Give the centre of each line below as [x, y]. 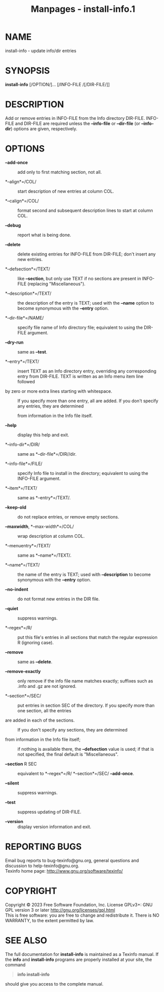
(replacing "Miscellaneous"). [56, 284]
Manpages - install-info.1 [83, 9]
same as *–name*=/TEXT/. [44, 555]
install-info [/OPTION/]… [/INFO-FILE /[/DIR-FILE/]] [58, 84]
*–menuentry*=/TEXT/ [28, 545]
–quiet [12, 608]
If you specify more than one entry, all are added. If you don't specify [88, 401]
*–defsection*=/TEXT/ [28, 269]
